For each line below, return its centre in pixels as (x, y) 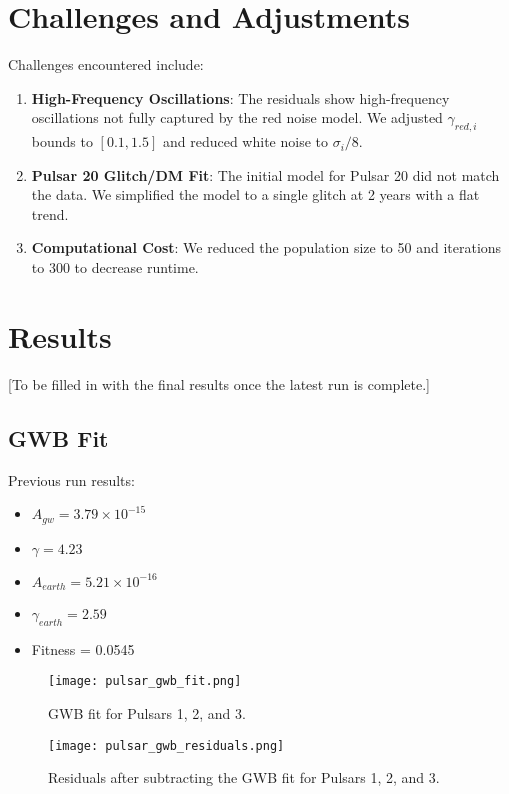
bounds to (62, 141)
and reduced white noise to (245, 141)
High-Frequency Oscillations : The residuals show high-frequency (240, 97)
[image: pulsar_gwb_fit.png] (145, 681)
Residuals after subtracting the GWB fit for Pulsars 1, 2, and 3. (244, 777)
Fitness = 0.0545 (83, 648)
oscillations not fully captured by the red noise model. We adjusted (237, 117)
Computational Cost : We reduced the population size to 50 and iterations (266, 247)
